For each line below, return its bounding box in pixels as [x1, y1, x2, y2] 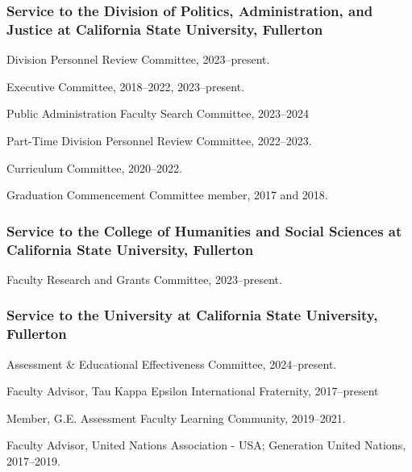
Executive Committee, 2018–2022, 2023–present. [6, 77, 245, 94]
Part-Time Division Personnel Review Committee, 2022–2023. [6, 132, 312, 148]
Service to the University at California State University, [6, 305, 378, 325]
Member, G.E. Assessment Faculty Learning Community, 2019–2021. [6, 409, 346, 426]
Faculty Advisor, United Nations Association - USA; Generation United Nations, [6, 436, 406, 453]
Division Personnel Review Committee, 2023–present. [6, 51, 270, 68]
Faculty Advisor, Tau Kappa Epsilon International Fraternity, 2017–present [6, 382, 379, 399]
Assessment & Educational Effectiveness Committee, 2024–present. [6, 355, 337, 372]
